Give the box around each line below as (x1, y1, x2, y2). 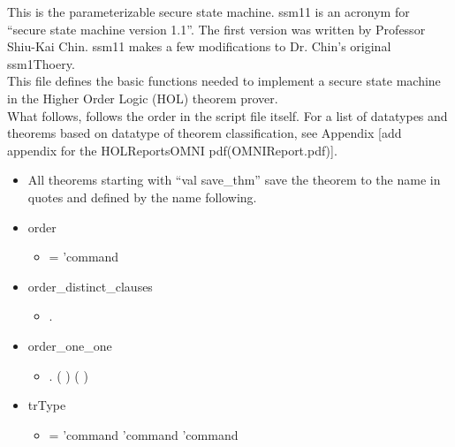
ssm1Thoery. (7, 54, 75, 72)
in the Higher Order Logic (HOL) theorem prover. (7, 88, 278, 107)
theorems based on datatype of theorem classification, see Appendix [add (7, 124, 402, 142)
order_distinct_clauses (27, 277, 153, 295)
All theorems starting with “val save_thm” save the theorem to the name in (27, 170, 441, 189)
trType (27, 396, 66, 414)
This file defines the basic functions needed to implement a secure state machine (7, 72, 441, 90)
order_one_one (27, 336, 112, 354)
